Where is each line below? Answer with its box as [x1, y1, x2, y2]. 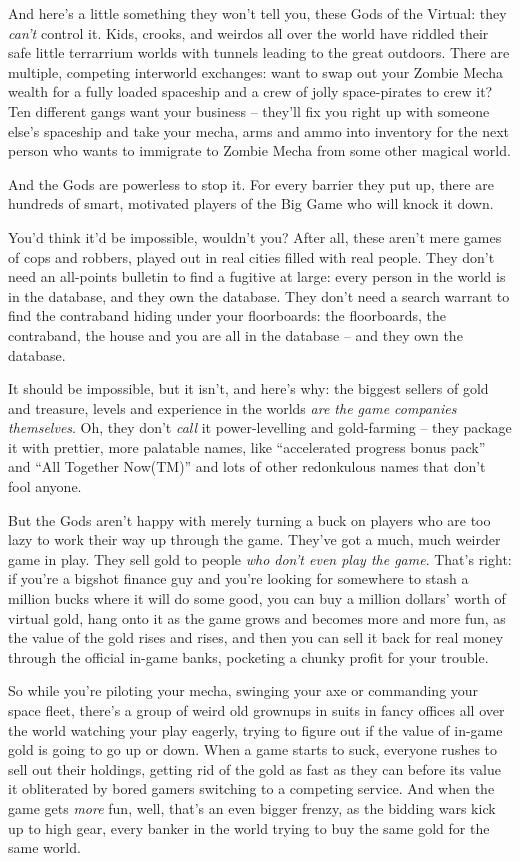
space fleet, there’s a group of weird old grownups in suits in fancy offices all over [8, 700, 505, 720]
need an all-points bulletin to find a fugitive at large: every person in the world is [8, 266, 506, 287]
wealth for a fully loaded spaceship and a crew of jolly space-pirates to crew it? [8, 81, 493, 102]
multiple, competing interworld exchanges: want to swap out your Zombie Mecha [8, 61, 503, 82]
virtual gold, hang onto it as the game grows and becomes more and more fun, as [8, 607, 506, 628]
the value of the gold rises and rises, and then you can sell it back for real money [8, 627, 504, 648]
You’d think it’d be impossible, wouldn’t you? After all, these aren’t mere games [8, 226, 502, 247]
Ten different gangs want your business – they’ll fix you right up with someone [8, 100, 490, 121]
